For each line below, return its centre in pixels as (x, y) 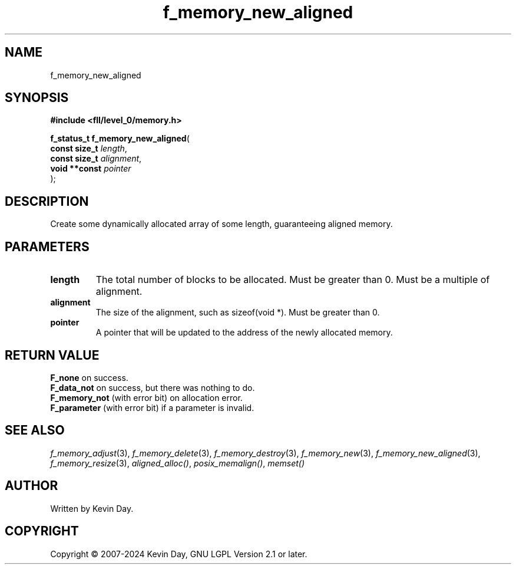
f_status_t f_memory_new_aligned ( (120, 139)
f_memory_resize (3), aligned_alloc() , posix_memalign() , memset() (178, 463)
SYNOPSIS (37, 98)
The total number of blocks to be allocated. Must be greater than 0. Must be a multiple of (293, 280)
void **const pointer (91, 169)
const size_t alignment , (96, 159)
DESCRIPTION (47, 201)
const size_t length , (89, 149)
